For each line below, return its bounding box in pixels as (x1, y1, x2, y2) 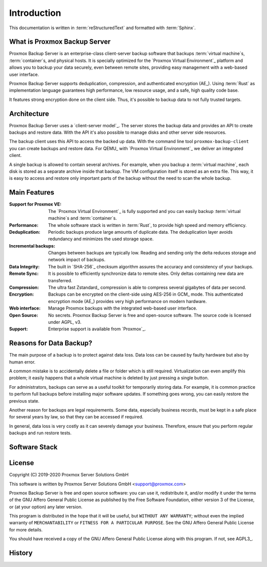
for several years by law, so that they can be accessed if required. (9, 414, 143, 420)
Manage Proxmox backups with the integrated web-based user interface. (48, 305, 197, 311)
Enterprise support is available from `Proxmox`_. (48, 326, 146, 332)
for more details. (9, 526, 43, 532)
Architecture (9, 109, 49, 118)
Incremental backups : (9, 243, 55, 249)
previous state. (9, 398, 40, 404)
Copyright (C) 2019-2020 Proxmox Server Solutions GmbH (9, 472, 129, 478)
